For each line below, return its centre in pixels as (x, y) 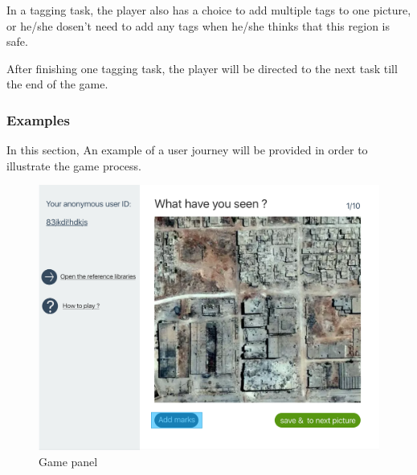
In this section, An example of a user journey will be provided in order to (187, 150)
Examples (38, 119)
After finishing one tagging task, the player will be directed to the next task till (202, 68)
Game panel (68, 461)
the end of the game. (57, 84)
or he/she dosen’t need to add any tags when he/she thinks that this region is (198, 25)
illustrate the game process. (74, 165)
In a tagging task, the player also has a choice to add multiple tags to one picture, (209, 10)
